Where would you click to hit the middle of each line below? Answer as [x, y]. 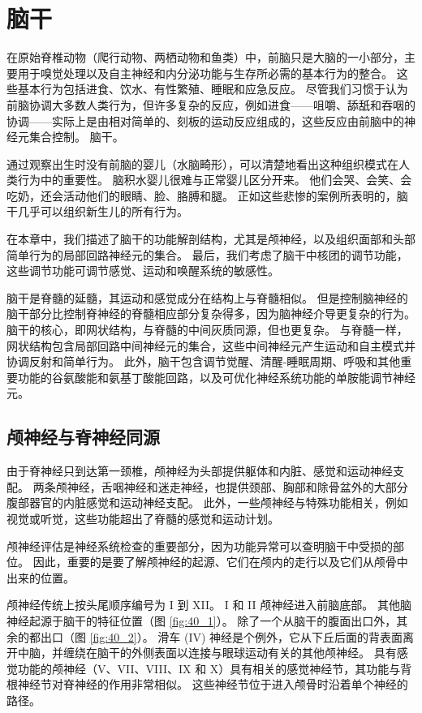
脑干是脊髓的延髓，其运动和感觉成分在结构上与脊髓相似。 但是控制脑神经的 [207, 297]
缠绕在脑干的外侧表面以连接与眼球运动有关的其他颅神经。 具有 [230, 653]
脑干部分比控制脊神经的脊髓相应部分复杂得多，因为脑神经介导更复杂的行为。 [211, 314]
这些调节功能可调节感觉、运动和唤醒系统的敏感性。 [143, 271]
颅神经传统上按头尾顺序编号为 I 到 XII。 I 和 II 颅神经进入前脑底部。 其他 [203, 605]
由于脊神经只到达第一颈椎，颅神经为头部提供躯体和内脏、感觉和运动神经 [200, 471]
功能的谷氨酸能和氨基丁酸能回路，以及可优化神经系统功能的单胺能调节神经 [216, 377]
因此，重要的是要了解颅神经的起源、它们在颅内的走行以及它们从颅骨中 [220, 562]
